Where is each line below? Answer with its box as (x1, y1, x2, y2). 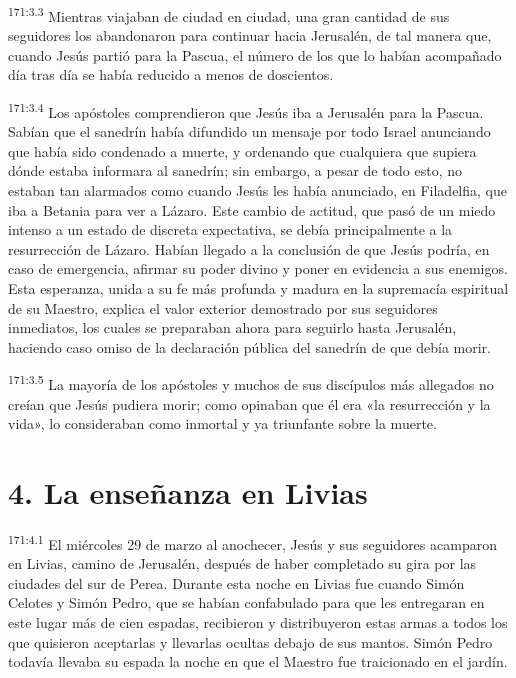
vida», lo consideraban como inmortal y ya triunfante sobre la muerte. (8, 413, 437, 434)
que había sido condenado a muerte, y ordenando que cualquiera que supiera (8, 140, 477, 161)
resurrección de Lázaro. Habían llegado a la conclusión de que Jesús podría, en (8, 238, 490, 259)
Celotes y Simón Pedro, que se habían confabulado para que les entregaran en (8, 592, 485, 613)
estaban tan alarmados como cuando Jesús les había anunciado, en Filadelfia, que (8, 180, 507, 201)
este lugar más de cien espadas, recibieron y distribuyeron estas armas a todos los (8, 612, 508, 632)
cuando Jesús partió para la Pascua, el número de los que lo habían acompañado (8, 44, 502, 65)
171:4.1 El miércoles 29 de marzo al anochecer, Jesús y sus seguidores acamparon (8, 530, 497, 554)
